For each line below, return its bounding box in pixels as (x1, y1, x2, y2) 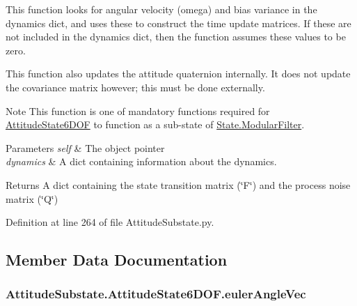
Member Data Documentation (6, 249, 228, 270)
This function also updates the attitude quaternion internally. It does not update (6, 66, 351, 81)
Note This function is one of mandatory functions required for (6, 103, 270, 118)
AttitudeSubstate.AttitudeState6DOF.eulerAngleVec (6, 285, 306, 303)
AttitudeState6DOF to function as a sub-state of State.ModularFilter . (6, 117, 305, 132)
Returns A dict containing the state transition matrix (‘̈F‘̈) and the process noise (6, 177, 351, 192)
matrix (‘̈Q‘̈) (6, 191, 58, 206)
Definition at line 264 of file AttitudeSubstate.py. (6, 215, 214, 229)
